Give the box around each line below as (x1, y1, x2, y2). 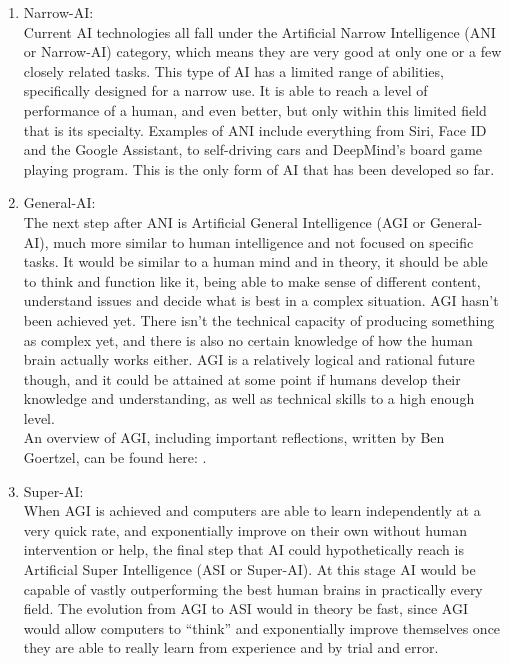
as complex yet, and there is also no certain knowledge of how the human (23, 329, 473, 350)
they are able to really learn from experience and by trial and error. (23, 637, 439, 658)
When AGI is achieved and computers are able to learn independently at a (23, 500, 481, 521)
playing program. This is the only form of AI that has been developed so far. (23, 158, 495, 179)
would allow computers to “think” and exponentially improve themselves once (23, 617, 501, 638)
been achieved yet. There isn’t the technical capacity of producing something (23, 309, 495, 330)
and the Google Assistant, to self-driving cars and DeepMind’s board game (23, 139, 483, 160)
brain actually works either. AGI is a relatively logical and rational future (23, 349, 475, 370)
